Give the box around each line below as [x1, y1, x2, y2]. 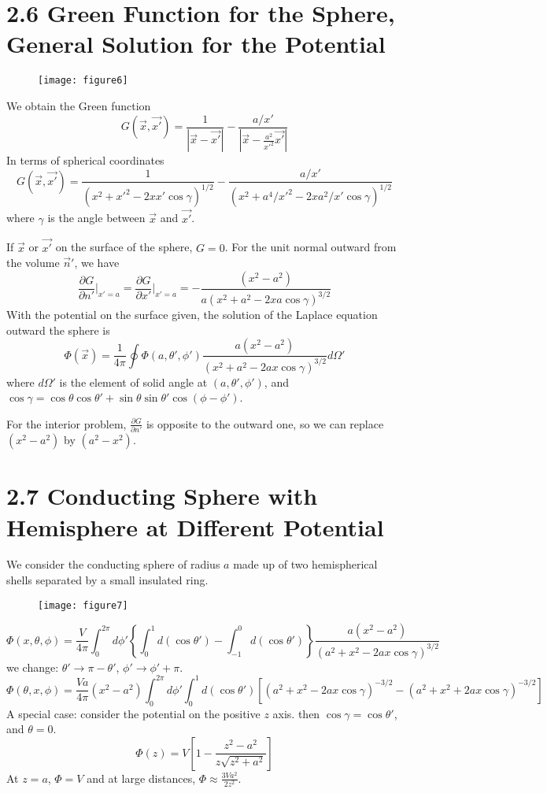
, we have [74, 254, 120, 271]
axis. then [272, 705, 320, 721]
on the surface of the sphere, [55, 239, 193, 255]
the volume [6, 254, 60, 271]
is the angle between [47, 209, 146, 226]
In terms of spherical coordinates [6, 152, 164, 169]
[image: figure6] [38, 75, 128, 87]
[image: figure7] [38, 599, 128, 611]
